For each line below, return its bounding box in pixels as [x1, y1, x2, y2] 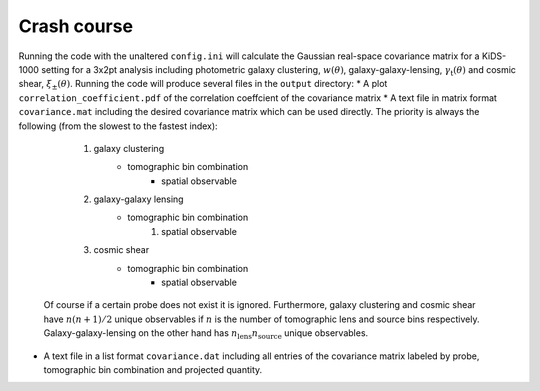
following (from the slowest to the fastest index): [18, 120, 219, 132]
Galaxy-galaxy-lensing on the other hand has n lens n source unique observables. [43, 327, 369, 341]
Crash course [18, 15, 134, 37]
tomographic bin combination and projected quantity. [43, 363, 263, 375]
